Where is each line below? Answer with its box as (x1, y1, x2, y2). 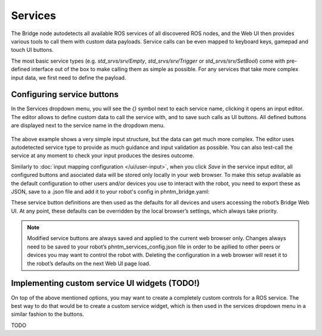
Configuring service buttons (11, 89, 119, 99)
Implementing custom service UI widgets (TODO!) (11, 278, 200, 288)
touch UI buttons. (11, 46, 54, 54)
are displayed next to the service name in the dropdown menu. (11, 122, 165, 129)
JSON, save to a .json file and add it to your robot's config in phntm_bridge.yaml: (11, 188, 210, 195)
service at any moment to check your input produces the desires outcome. (11, 152, 195, 159)
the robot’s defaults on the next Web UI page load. (27, 260, 151, 267)
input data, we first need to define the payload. (11, 74, 126, 81)
